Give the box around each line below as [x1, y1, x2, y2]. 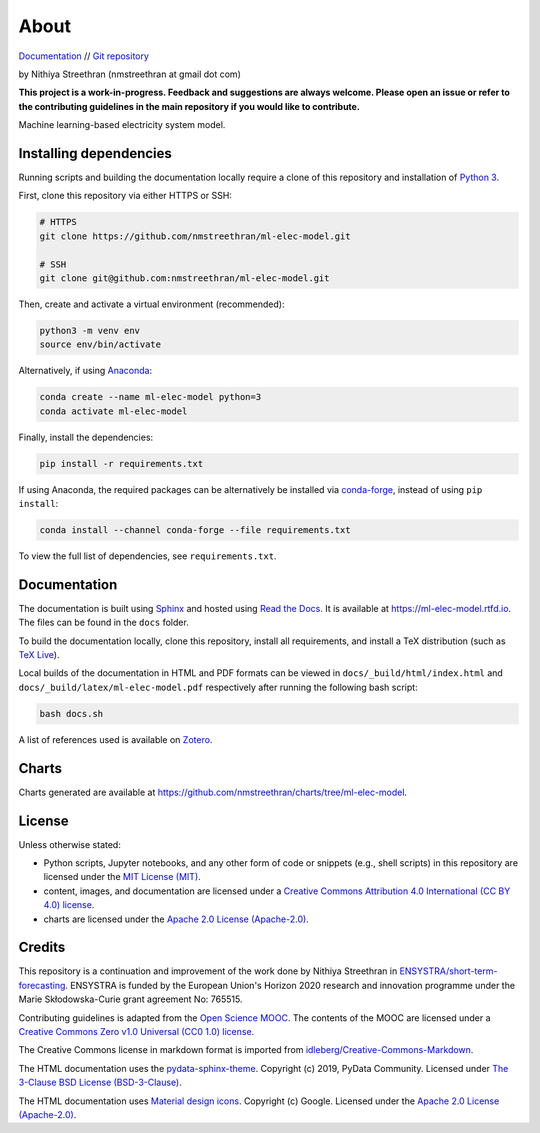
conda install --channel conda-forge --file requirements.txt [39, 525, 351, 535]
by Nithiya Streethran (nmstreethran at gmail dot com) [18, 68, 242, 80]
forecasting [18, 979, 66, 991]
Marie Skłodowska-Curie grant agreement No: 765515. [18, 993, 243, 1005]
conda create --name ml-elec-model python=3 [39, 391, 262, 403]
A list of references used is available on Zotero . [18, 733, 213, 745]
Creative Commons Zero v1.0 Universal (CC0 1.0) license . [18, 1026, 255, 1038]
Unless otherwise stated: [18, 838, 122, 850]
